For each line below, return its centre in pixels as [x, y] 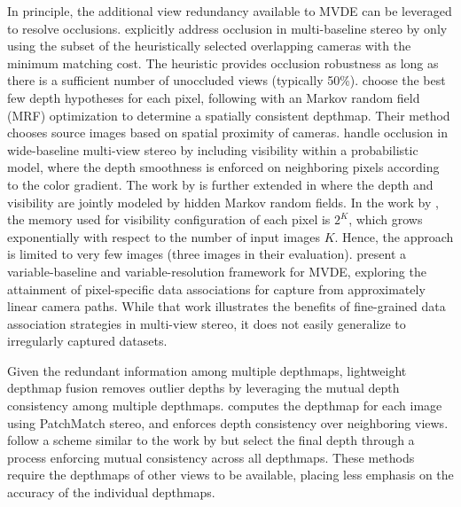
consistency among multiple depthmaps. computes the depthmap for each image [225, 406]
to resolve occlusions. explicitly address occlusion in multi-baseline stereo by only [227, 28]
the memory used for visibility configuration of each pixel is [169, 219]
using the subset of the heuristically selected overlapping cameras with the [209, 46]
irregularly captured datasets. [87, 341]
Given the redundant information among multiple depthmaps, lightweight [207, 370]
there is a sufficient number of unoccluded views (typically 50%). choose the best [227, 80]
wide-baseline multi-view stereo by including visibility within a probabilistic [213, 149]
